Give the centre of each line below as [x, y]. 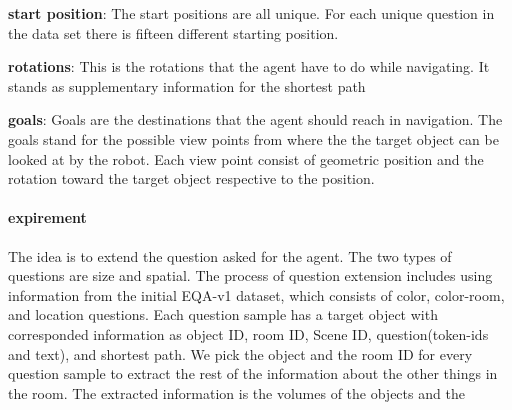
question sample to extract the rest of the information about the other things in [253, 373]
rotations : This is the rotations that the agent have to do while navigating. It [249, 66]
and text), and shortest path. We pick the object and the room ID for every [240, 353]
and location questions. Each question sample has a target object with [223, 314]
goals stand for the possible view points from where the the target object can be [253, 138]
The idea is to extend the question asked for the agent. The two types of [230, 255]
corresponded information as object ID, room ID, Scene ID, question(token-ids [248, 333]
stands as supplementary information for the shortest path [187, 85]
